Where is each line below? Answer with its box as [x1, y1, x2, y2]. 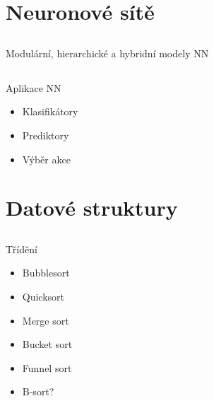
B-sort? [22, 384, 54, 399]
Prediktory [22, 127, 69, 142]
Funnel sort [22, 360, 72, 375]
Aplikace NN [6, 80, 61, 95]
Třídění [6, 241, 37, 256]
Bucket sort [22, 337, 73, 351]
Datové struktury [6, 193, 178, 222]
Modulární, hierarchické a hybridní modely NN [6, 45, 209, 60]
